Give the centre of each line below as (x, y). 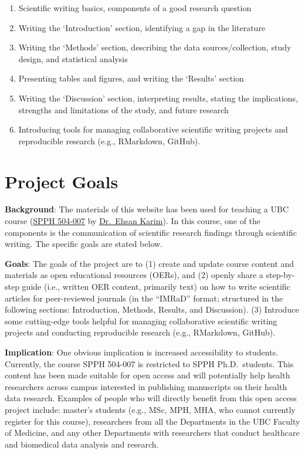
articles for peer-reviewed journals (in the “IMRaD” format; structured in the (144, 298)
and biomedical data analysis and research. (82, 444)
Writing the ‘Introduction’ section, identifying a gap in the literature (142, 27)
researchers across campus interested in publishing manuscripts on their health (146, 386)
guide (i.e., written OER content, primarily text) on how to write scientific (156, 287)
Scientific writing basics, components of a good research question (135, 8)
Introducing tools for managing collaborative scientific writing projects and (153, 129)
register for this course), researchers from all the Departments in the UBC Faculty (152, 421)
